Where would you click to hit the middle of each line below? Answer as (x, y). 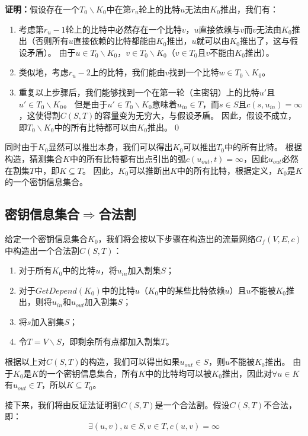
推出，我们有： (249, 9)
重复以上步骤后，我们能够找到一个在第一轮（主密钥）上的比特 (139, 92)
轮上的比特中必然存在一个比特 (123, 29)
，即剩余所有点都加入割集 (111, 341)
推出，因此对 (247, 373)
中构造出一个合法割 (42, 250)
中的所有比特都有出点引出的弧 (128, 158)
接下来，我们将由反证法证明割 (63, 404)
